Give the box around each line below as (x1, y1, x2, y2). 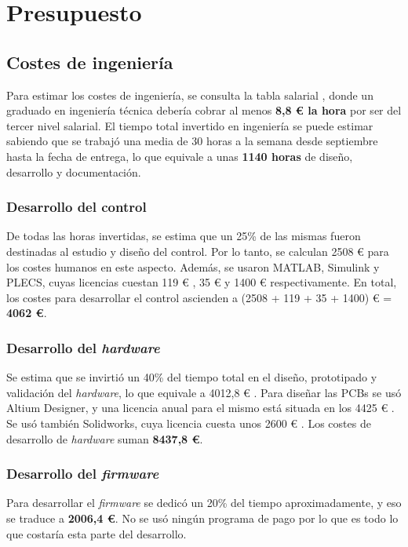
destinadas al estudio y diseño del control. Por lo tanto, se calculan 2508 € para (6, 243, 389, 259)
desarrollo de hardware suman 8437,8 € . (6, 430, 203, 447)
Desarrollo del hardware (6, 337, 160, 357)
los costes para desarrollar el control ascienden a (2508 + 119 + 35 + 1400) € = (6, 289, 392, 305)
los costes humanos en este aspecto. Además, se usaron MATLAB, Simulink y (6, 258, 380, 275)
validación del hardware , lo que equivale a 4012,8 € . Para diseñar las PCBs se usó (6, 384, 402, 400)
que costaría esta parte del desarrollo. (6, 525, 187, 542)
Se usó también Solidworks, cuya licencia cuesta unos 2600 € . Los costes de (6, 414, 371, 431)
